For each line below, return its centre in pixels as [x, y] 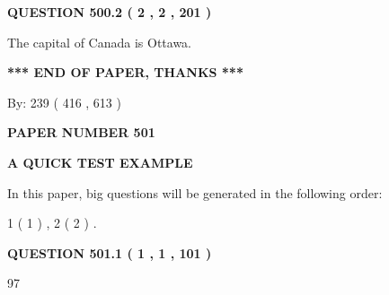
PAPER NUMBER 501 [81, 132]
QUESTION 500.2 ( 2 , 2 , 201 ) [110, 12]
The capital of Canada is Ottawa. [100, 42]
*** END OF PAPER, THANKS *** [125, 72]
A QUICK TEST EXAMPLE [100, 162]
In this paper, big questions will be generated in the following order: [195, 192]
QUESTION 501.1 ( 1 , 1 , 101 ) [110, 252]
